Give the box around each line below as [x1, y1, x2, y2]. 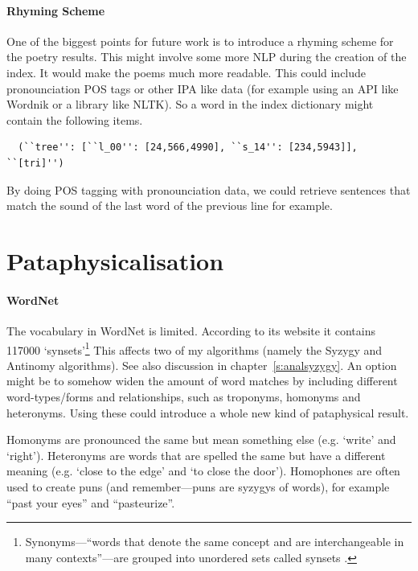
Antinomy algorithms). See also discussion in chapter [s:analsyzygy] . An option [6, 356, 397, 373]
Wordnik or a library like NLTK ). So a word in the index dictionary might [6, 96, 374, 113]
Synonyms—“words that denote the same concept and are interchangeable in [25, 533, 404, 550]
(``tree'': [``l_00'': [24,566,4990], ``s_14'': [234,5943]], [18, 142, 358, 154]
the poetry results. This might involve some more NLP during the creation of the [6, 48, 407, 65]
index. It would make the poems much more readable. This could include [6, 64, 367, 80]
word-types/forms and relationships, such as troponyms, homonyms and [6, 388, 361, 405]
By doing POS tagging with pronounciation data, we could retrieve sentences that [6, 181, 411, 198]
